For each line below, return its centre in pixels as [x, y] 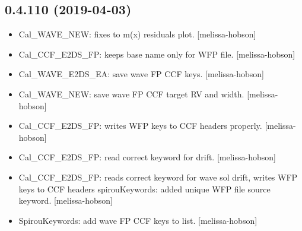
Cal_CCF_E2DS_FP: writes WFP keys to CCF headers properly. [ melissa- [157, 126]
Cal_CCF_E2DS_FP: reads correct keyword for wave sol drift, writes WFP [158, 177]
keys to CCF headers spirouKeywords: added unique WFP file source [144, 189]
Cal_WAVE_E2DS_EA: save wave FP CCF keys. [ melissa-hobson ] [142, 74]
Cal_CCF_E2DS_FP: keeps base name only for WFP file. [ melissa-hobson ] [157, 54]
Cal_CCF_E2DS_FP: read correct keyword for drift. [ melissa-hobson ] [147, 157]
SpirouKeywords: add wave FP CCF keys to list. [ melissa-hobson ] [138, 220]
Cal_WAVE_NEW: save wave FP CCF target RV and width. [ [134, 94]
